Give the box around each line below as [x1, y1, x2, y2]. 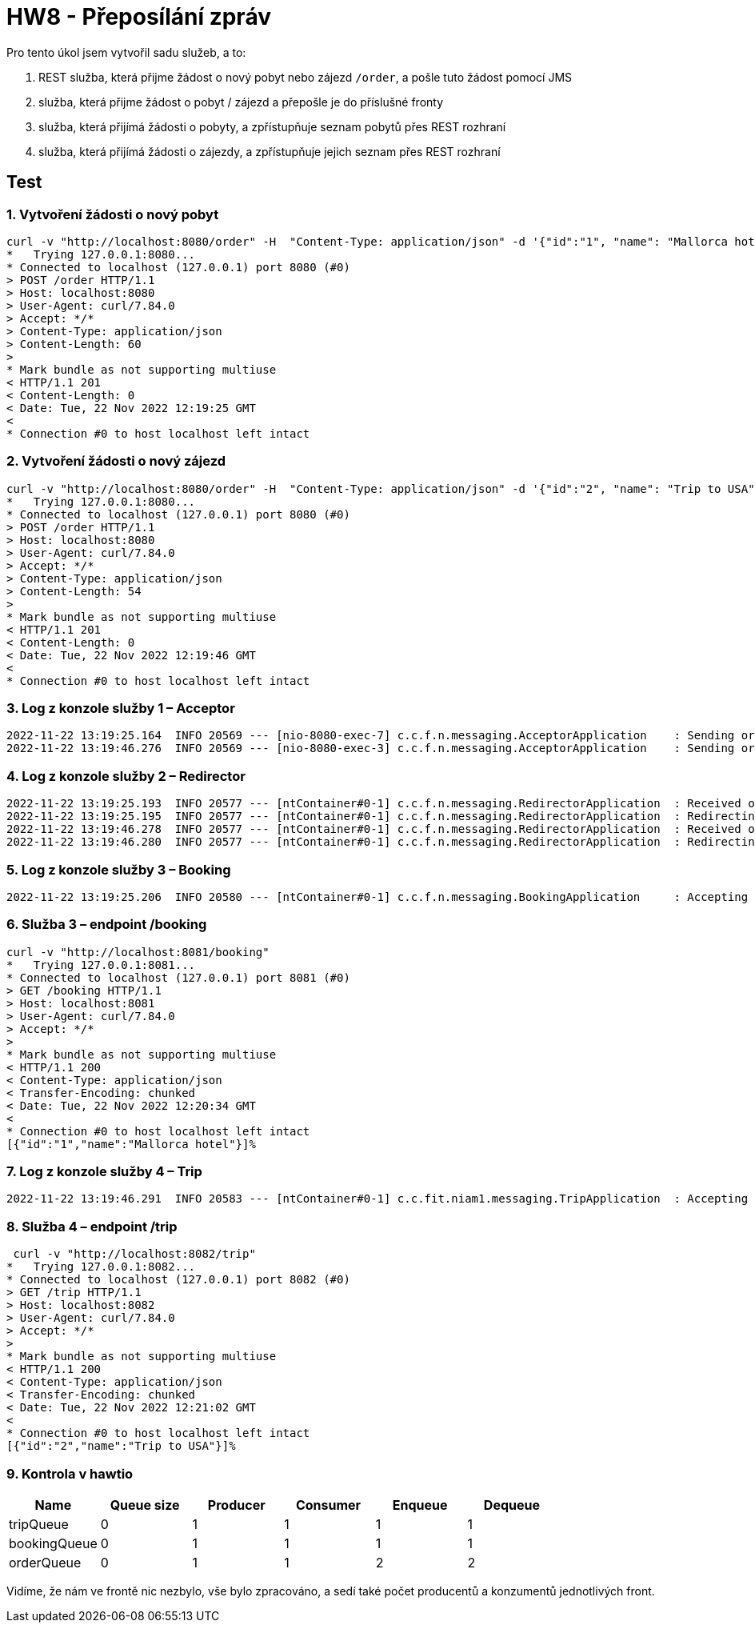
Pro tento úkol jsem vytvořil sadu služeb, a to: [6, 45, 246, 59]
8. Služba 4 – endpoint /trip [6, 1218, 178, 1235]
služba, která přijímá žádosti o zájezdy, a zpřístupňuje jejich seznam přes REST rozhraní [38, 144, 501, 158]
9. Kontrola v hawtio [6, 1465, 134, 1482]
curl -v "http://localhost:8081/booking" [6, 945, 270, 959]
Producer [207, 1496, 266, 1513]
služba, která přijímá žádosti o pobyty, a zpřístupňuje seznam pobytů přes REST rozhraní [38, 119, 506, 134]
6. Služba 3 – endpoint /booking [6, 916, 207, 933]
